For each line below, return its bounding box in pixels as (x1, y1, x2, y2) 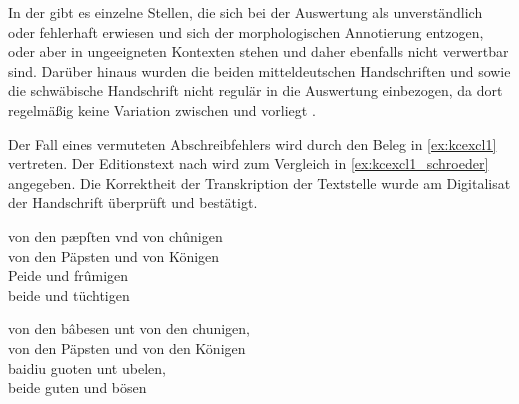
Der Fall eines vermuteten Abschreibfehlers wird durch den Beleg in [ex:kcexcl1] (8, 133, 497, 154)
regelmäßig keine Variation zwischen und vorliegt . (8, 99, 316, 120)
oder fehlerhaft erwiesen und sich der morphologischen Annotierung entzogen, (8, 21, 484, 42)
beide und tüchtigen (8, 284, 130, 305)
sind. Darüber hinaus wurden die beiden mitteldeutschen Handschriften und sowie (8, 60, 511, 81)
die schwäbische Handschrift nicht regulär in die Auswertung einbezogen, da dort (8, 80, 503, 101)
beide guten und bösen (8, 377, 147, 398)
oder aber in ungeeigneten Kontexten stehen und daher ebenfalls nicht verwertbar (8, 41, 509, 62)
